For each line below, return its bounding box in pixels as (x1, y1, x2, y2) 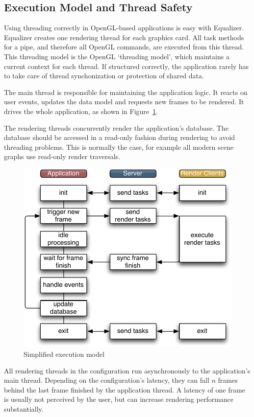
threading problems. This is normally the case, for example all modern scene (4, 141, 234, 152)
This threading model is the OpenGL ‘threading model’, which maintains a (4, 51, 229, 61)
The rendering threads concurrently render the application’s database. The (4, 122, 229, 133)
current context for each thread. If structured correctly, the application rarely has (4, 61, 249, 71)
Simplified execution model (24, 348, 104, 359)
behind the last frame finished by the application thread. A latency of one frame (4, 384, 245, 394)
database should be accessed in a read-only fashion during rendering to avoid (4, 132, 235, 142)
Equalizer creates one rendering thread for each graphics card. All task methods (4, 32, 244, 42)
